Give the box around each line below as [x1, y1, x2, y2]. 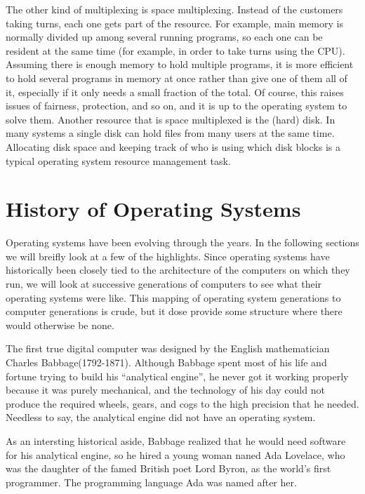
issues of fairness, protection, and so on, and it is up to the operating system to [6, 98, 347, 113]
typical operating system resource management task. [6, 153, 231, 168]
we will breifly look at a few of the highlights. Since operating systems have [6, 248, 330, 263]
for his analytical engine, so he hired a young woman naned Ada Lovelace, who [6, 447, 345, 462]
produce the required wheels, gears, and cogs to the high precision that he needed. [6, 396, 359, 410]
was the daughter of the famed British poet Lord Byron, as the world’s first [6, 461, 331, 476]
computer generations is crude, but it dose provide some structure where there [6, 304, 343, 319]
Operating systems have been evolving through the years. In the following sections [6, 235, 359, 250]
